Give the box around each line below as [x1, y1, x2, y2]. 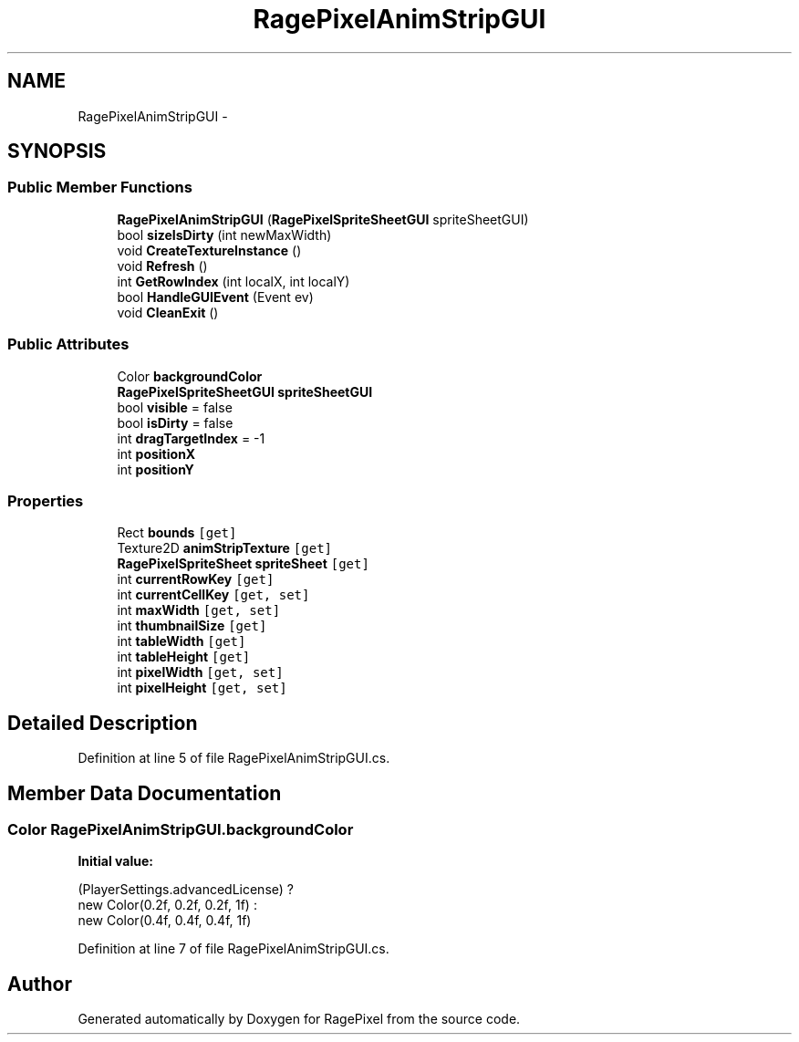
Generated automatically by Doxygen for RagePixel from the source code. [78, 1011, 521, 1027]
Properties [7, 491, 84, 510]
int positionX [117, 445, 196, 462]
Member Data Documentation [7, 781, 282, 805]
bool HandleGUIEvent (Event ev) [117, 288, 314, 305]
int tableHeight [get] [117, 649, 251, 665]
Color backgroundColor [117, 368, 263, 384]
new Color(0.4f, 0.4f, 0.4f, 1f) [78, 912, 252, 929]
